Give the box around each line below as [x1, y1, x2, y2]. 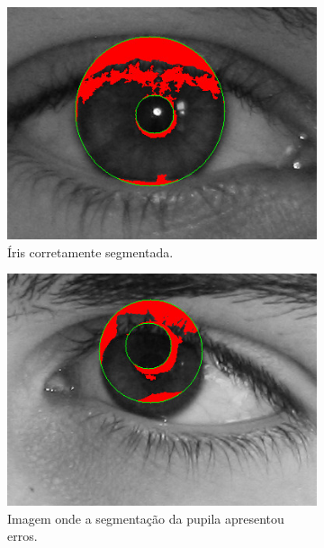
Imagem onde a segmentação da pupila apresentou [7, 508, 284, 527]
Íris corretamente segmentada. [7, 242, 174, 261]
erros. [7, 526, 38, 545]
